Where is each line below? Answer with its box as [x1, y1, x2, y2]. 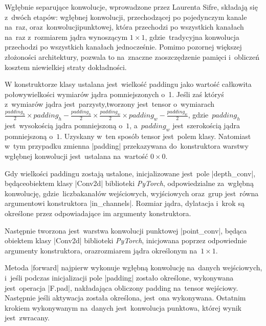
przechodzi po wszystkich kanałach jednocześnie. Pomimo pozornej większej [5, 41, 242, 52]
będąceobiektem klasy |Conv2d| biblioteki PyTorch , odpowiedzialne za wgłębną [5, 178, 254, 189]
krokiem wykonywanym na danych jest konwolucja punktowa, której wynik [5, 302, 241, 313]
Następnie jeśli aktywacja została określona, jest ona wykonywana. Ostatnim [5, 292, 246, 303]
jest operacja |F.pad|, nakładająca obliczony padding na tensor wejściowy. [5, 282, 238, 293]
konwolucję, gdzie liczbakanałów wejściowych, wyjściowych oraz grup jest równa [5, 188, 259, 198]
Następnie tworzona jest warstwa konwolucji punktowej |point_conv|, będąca [5, 225, 247, 236]
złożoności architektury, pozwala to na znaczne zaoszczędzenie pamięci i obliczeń [5, 51, 259, 62]
